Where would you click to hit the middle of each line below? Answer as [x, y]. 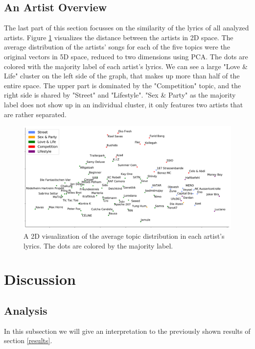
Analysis [26, 311]
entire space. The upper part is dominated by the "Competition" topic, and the [123, 85]
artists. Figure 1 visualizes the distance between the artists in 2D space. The [119, 37]
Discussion [40, 279]
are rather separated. [35, 114]
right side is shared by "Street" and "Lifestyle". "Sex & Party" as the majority [120, 95]
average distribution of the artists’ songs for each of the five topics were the [117, 47]
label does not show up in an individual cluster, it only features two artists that [124, 104]
